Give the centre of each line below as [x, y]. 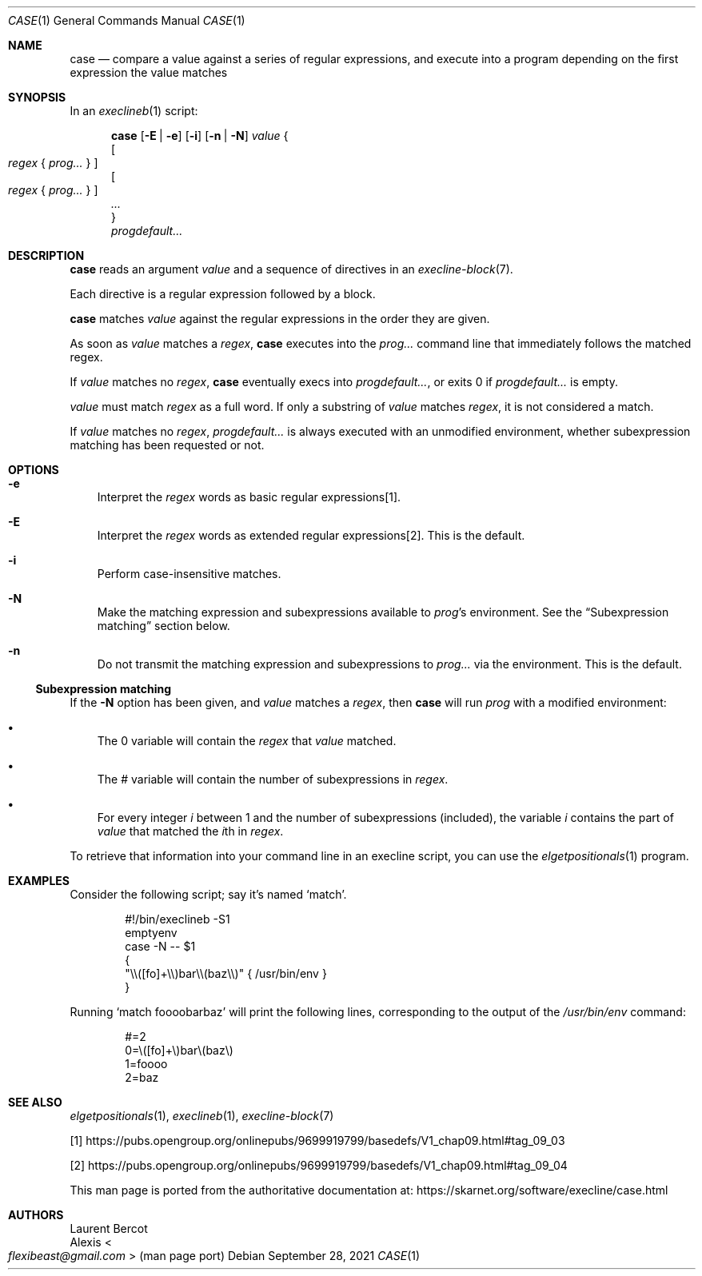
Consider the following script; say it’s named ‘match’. [208, 894]
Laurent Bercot [109, 1228]
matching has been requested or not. [167, 445]
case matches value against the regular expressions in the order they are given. [280, 319]
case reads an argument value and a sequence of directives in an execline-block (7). [291, 269]
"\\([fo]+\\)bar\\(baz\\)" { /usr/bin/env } [226, 973]
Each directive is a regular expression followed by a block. [223, 294]
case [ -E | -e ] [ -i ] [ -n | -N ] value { [200, 136]
